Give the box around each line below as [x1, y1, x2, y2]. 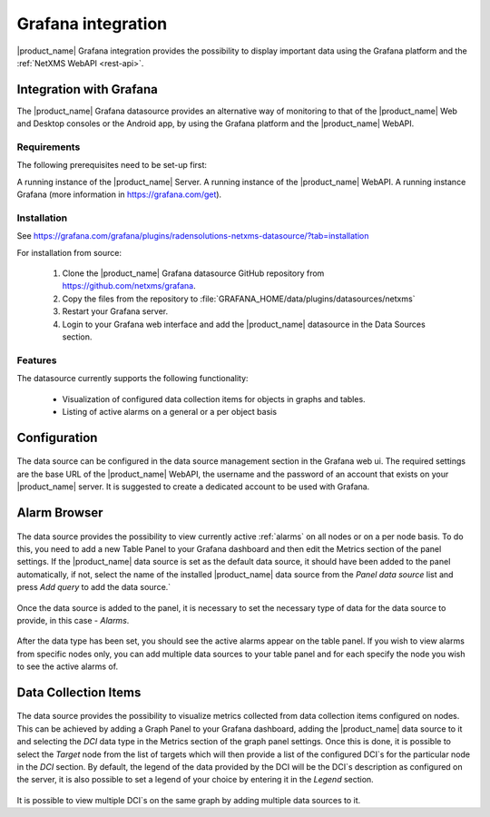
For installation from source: [16, 247, 122, 258]
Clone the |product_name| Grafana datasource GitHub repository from [62, 268, 325, 279]
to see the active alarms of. [16, 661, 118, 672]
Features [16, 354, 57, 367]
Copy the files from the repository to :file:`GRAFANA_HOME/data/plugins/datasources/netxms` [62, 293, 416, 304]
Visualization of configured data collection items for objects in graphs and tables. [62, 393, 367, 404]
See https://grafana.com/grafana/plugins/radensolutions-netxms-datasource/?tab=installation [16, 231, 369, 241]
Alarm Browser [16, 505, 103, 520]
